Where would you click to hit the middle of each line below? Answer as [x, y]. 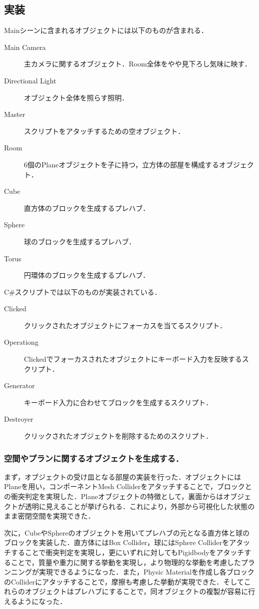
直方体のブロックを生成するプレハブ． [87, 208]
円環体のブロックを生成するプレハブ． [87, 275]
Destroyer [19, 419]
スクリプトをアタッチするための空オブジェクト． [104, 131]
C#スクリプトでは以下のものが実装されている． [83, 292]
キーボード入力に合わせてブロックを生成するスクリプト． [118, 402]
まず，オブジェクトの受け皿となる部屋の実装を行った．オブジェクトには [123, 476]
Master [15, 114]
